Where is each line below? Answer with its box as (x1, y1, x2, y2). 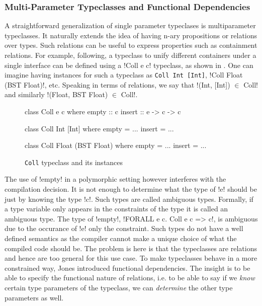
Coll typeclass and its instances (25, 157, 123, 167)
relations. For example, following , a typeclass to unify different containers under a (5, 50, 256, 60)
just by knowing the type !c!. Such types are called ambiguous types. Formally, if (5, 193, 253, 204)
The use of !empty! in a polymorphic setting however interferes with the (5, 174, 226, 184)
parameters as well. (5, 292, 64, 302)
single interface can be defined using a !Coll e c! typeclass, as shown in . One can (5, 59, 253, 70)
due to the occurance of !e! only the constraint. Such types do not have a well (5, 223, 243, 234)
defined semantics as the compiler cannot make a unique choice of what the (5, 233, 237, 244)
